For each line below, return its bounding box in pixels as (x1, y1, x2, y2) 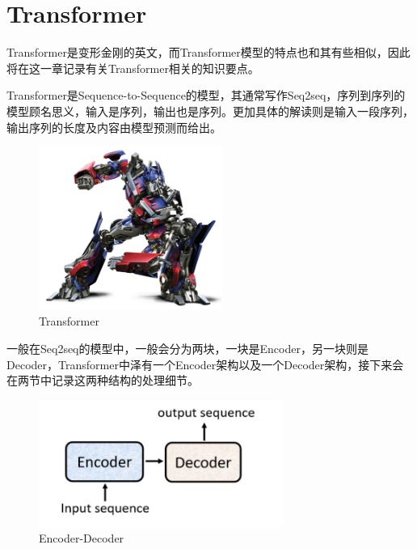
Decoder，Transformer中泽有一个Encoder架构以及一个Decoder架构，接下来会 (6, 355, 404, 372)
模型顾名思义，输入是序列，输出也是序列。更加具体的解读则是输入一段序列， (6, 102, 414, 119)
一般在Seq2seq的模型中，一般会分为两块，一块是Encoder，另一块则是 (6, 340, 369, 357)
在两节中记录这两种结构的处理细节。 (6, 372, 199, 389)
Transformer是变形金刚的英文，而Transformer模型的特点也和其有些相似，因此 (6, 44, 411, 61)
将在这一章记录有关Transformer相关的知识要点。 (6, 59, 259, 76)
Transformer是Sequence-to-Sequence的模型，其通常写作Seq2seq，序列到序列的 (6, 87, 406, 104)
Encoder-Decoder (39, 530, 124, 547)
